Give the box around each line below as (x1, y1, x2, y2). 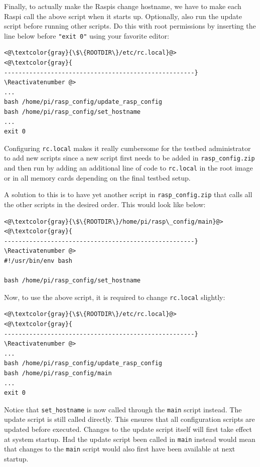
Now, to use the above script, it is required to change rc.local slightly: (4, 291, 225, 302)
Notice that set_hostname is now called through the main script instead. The (4, 404, 242, 414)
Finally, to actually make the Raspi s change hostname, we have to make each (4, 1, 241, 11)
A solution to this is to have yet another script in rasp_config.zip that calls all (4, 189, 252, 200)
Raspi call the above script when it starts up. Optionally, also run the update (4, 11, 242, 21)
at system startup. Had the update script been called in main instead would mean (4, 433, 255, 444)
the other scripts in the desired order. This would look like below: (4, 199, 206, 209)
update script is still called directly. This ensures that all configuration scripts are (4, 414, 255, 424)
